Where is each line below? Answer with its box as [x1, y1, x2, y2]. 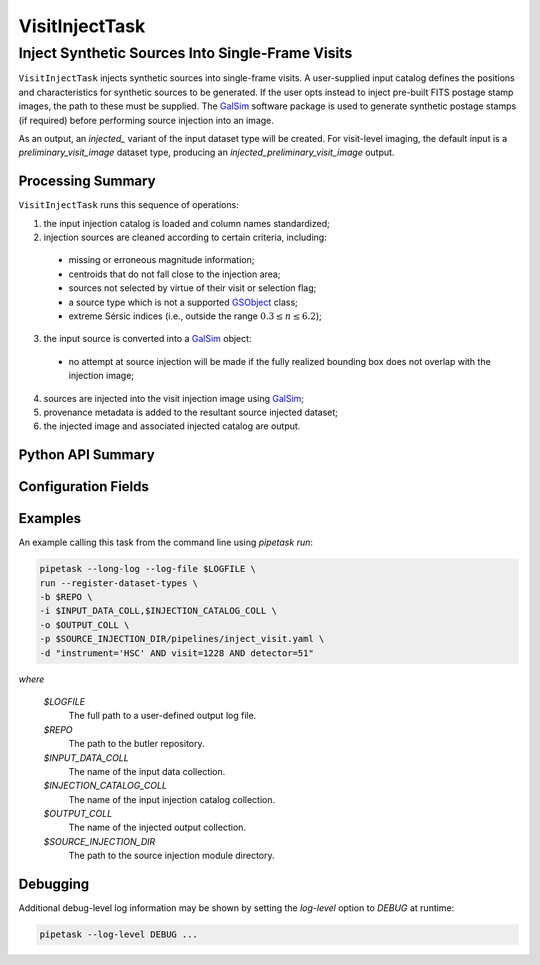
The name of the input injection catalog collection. [68, 793, 276, 805]
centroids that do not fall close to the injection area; [68, 268, 281, 280]
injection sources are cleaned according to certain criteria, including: [43, 231, 327, 244]
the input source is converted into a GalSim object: [43, 333, 252, 345]
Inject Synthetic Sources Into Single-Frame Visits [18, 44, 353, 62]
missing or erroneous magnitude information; [68, 254, 255, 266]
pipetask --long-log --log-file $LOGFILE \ [39, 563, 257, 575]
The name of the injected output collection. [68, 821, 247, 834]
